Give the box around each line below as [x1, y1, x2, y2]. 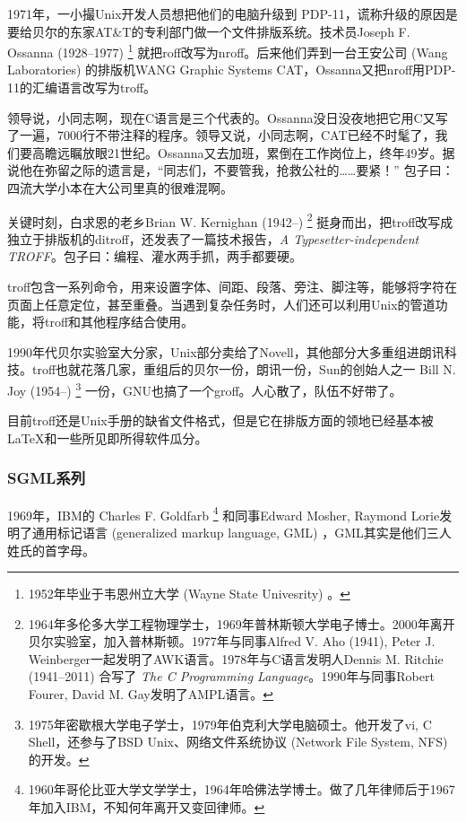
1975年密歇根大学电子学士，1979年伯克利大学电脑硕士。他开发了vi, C [28, 714, 432, 733]
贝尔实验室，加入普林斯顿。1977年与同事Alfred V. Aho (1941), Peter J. [28, 632, 436, 651]
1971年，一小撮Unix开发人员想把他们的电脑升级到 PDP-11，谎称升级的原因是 [7, 4, 458, 22]
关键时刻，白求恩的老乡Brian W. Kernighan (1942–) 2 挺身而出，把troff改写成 [7, 209, 453, 231]
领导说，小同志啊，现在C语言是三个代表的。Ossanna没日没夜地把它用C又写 [7, 108, 448, 127]
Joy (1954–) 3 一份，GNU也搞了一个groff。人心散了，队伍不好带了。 [7, 379, 402, 399]
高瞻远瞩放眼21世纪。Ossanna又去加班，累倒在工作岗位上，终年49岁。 [31, 143, 443, 162]
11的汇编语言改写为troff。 [7, 78, 157, 97]
